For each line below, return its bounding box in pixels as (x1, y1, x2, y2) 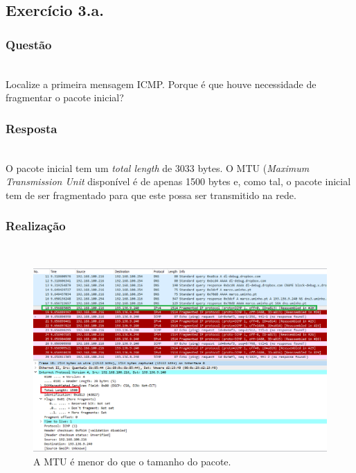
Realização (6, 217, 66, 234)
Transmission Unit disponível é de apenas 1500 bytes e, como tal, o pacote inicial (6, 174, 351, 189)
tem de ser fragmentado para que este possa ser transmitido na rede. (6, 187, 296, 202)
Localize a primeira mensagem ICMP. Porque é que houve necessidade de (6, 76, 317, 91)
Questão (6, 35, 52, 53)
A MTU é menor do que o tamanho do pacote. (33, 454, 231, 468)
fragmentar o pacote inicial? (6, 90, 124, 105)
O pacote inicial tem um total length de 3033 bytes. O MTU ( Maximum (6, 160, 310, 175)
